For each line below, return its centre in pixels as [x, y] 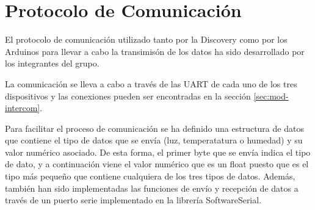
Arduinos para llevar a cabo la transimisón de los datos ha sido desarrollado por [155, 51]
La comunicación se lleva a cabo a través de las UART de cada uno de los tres [151, 83]
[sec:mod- [271, 96]
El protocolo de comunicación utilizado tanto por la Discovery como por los [146, 39]
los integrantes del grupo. [52, 63]
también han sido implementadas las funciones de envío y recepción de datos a [152, 188]
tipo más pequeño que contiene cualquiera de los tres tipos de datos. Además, [150, 176]
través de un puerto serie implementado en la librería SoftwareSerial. [133, 200]
